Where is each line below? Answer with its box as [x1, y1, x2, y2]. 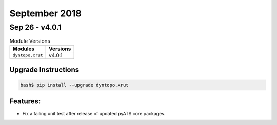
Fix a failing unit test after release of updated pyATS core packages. [22, 110, 166, 116]
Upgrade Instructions [9, 66, 80, 74]
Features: [9, 97, 41, 106]
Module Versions [9, 37, 51, 45]
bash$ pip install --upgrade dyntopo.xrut [20, 82, 129, 88]
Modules [12, 45, 35, 52]
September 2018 [9, 8, 82, 19]
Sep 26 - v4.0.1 [9, 23, 62, 32]
